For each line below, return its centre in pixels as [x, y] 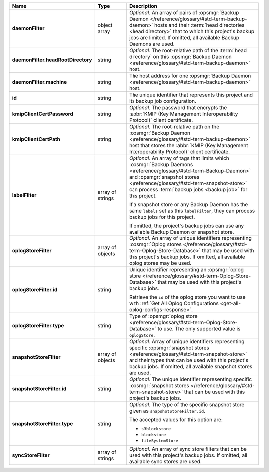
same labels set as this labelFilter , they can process [192, 211]
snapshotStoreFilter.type [43, 423]
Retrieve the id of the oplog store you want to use [187, 297]
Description [143, 6]
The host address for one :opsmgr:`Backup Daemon [190, 76]
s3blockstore [156, 429]
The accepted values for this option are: [176, 419]
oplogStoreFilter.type [38, 326]
